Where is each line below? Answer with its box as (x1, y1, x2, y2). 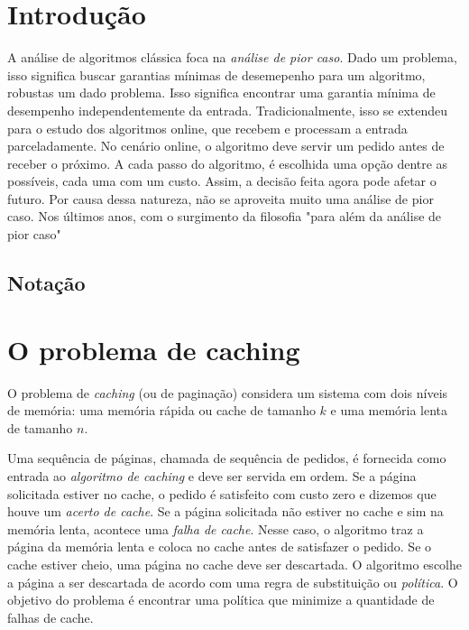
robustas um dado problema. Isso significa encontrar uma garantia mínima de (7, 83, 436, 102)
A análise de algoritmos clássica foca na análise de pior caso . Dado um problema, (7, 48, 457, 67)
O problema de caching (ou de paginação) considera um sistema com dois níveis (7, 383, 448, 402)
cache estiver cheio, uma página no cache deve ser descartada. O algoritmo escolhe (7, 554, 462, 573)
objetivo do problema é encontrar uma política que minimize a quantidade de (7, 590, 435, 609)
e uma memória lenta (330, 401, 448, 420)
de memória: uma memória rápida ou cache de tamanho (7, 401, 316, 420)
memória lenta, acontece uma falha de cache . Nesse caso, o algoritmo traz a (7, 519, 424, 538)
